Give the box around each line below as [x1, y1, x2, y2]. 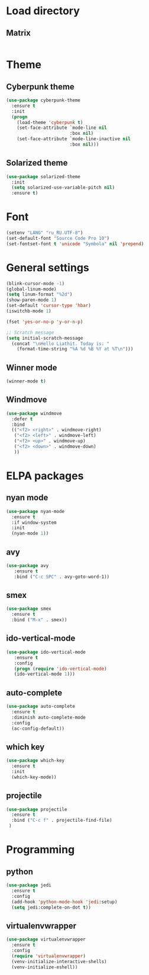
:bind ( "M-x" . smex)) [11, 617, 67, 623]
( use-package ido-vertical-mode [6, 649, 86, 655]
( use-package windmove [6, 410, 62, 416]
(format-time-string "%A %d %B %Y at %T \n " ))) [17, 346, 134, 352]
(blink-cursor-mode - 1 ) [6, 280, 65, 286]
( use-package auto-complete [6, 704, 76, 710]
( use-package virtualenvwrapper [6, 936, 86, 942]
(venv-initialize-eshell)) [11, 964, 78, 970]
